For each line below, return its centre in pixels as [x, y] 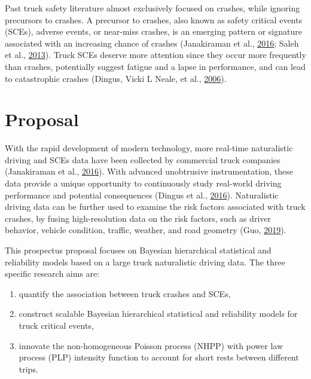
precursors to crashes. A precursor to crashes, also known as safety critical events [153, 19]
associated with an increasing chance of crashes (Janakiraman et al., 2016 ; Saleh [152, 43]
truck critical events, [56, 325]
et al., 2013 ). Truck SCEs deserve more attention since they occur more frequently [155, 55]
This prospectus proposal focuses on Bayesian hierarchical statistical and [138, 250]
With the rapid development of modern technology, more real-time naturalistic [149, 148]
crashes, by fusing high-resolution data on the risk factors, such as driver [138, 218]
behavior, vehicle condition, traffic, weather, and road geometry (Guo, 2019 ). [146, 230]
